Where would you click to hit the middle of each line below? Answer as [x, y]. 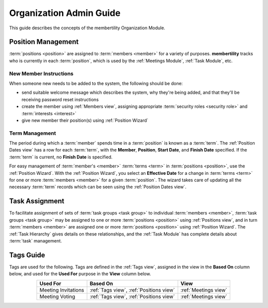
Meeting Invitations [62, 290]
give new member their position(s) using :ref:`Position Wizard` [85, 120]
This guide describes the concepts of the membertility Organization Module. [87, 28]
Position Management [44, 42]
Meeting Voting [57, 297]
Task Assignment [37, 201]
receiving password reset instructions [60, 99]
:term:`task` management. [35, 240]
